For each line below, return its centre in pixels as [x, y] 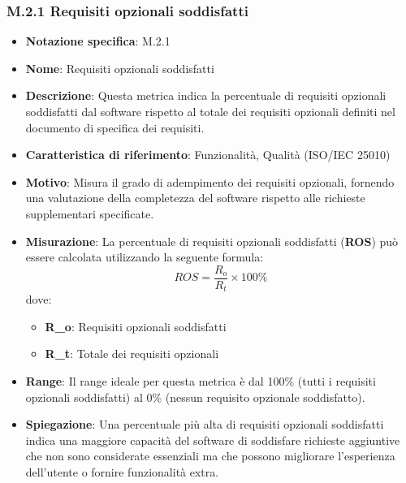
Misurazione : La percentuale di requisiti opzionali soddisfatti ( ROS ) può [212, 241]
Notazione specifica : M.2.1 [98, 41]
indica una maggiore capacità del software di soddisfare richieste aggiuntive [213, 440]
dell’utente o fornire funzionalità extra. [122, 472]
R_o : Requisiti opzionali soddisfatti [136, 326]
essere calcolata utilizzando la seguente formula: [145, 257]
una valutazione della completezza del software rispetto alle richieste [195, 198]
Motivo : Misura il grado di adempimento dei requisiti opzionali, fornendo [210, 181]
